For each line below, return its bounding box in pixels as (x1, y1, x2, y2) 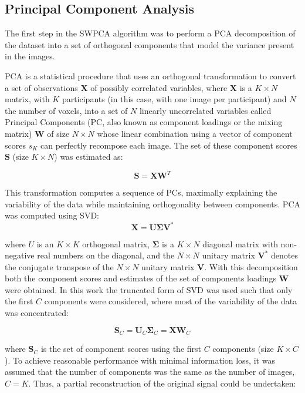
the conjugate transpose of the (5, 260, 114, 273)
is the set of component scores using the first (40, 342, 202, 355)
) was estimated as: (54, 150, 123, 163)
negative (5, 249, 35, 261)
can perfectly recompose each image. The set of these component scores (40, 139, 297, 151)
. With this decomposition (204, 260, 298, 273)
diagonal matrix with (202, 237, 278, 250)
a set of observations (5, 81, 78, 93)
